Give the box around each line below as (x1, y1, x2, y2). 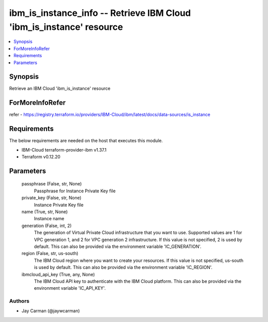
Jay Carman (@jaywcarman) (21, 308, 80, 314)
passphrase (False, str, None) (21, 181, 82, 187)
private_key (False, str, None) (21, 195, 82, 201)
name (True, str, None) (21, 209, 68, 215)
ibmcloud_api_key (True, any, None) (21, 271, 95, 277)
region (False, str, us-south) (21, 250, 79, 256)
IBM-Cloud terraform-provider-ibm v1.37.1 (21, 147, 107, 153)
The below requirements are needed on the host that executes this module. (9, 138, 163, 144)
